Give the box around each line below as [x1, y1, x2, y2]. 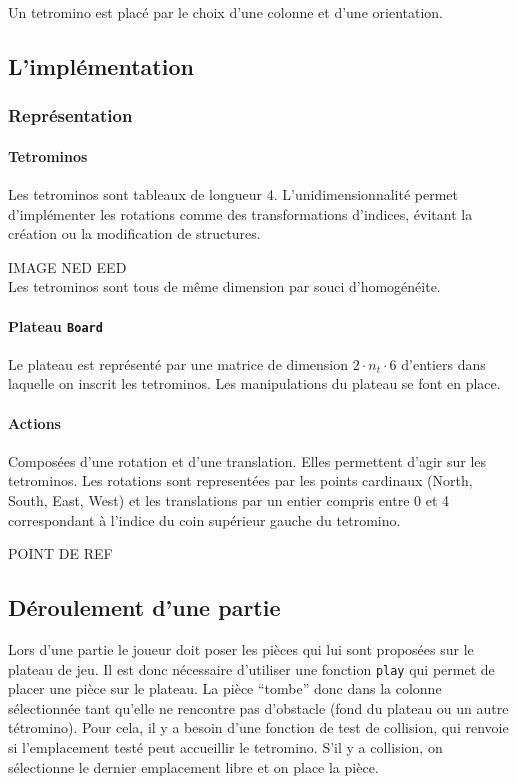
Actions [8, 412, 61, 433]
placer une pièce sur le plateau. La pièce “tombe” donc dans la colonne [8, 678, 442, 699]
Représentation [8, 103, 133, 128]
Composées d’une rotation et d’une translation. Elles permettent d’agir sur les [8, 450, 487, 471]
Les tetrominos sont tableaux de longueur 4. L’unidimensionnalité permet [8, 184, 459, 205]
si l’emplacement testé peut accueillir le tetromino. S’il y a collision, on [8, 737, 443, 758]
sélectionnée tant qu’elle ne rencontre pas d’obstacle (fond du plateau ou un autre [8, 697, 509, 718]
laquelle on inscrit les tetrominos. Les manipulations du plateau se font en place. [8, 373, 501, 394]
